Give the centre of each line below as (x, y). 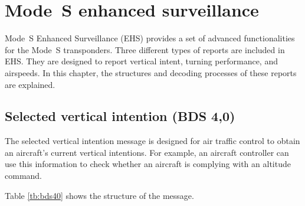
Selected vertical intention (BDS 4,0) (120, 116)
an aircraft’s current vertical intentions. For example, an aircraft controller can (147, 152)
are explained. (30, 84)
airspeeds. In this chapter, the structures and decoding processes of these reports (151, 72)
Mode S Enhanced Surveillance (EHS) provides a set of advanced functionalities (150, 38)
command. (23, 176)
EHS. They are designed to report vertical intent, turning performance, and (141, 61)
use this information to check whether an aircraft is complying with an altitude (148, 164)
